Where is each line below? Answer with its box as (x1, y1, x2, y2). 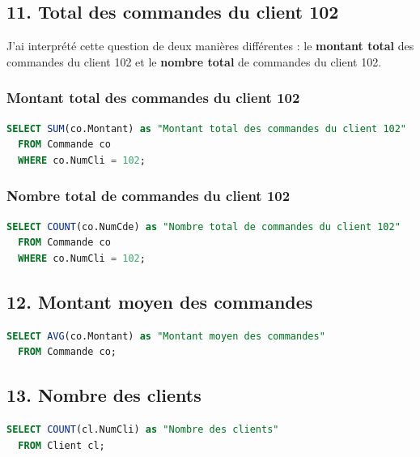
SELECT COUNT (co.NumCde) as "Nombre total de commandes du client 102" (6, 220, 401, 233)
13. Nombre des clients (6, 382, 202, 408)
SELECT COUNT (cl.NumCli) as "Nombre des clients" (6, 423, 279, 435)
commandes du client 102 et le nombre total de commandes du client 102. (6, 53, 382, 70)
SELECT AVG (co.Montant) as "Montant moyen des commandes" (6, 330, 325, 342)
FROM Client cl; (18, 439, 105, 451)
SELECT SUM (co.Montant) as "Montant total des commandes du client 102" (6, 122, 407, 135)
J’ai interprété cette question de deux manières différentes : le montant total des (6, 37, 414, 54)
